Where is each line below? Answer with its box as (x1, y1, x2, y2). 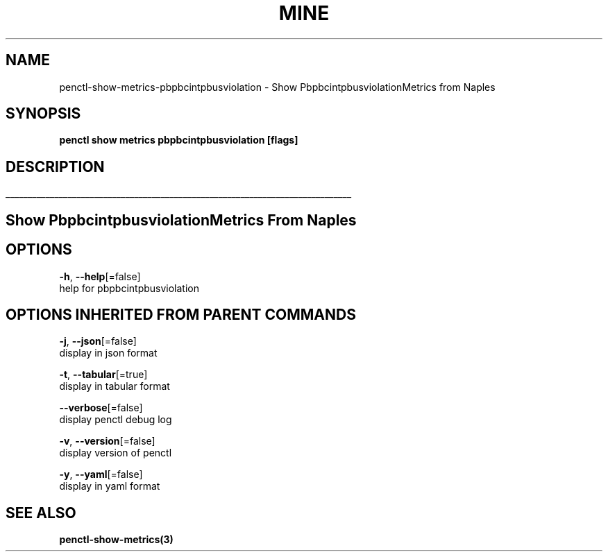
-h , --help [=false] (59, 270, 141, 282)
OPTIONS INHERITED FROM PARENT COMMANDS (6, 305, 356, 323)
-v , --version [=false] (59, 435, 155, 447)
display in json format (59, 347, 158, 359)
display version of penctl (59, 447, 172, 459)
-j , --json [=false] (59, 335, 137, 348)
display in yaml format (59, 480, 160, 492)
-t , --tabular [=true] (59, 368, 148, 381)
